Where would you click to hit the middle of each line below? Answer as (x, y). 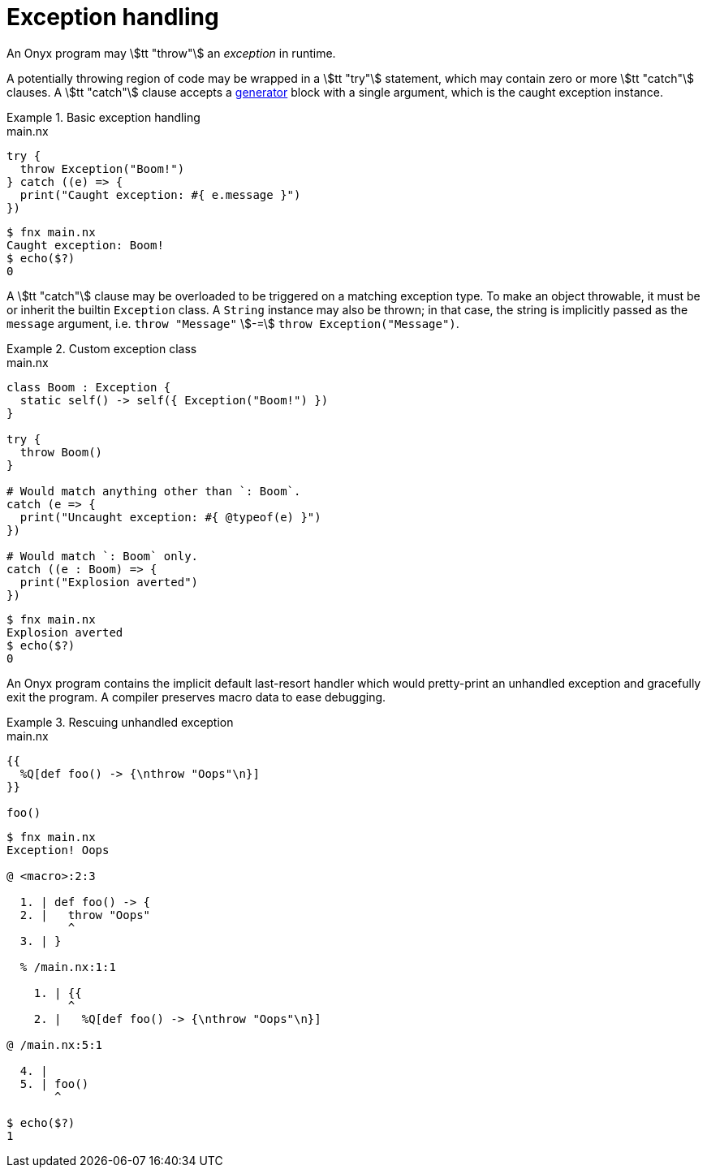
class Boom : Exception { (89, 387)
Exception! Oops (58, 850)
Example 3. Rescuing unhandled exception (120, 722)
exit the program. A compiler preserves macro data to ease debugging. (196, 697)
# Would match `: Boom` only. (103, 556)
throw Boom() (61, 452)
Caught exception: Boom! (85, 245)
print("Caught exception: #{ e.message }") (160, 194)
